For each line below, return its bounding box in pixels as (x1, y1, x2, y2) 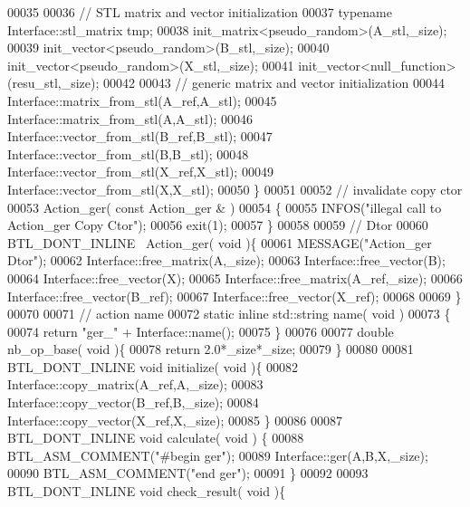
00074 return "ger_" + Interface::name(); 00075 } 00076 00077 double (7, 321, 394, 340)
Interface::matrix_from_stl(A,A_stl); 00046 (7, 109, 253, 128)
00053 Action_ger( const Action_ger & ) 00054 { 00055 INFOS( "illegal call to (7, 197, 442, 216)
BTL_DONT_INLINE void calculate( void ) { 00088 (7, 428, 304, 447)
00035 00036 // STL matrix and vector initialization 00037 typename (7, 3, 392, 21)
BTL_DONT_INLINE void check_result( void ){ (7, 482, 286, 501)
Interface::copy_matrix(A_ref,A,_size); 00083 (7, 375, 264, 394)
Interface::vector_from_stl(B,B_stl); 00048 (7, 144, 249, 163)
